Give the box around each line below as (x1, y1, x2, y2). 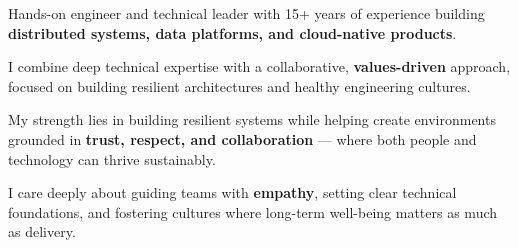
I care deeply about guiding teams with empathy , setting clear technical (8, 182, 457, 203)
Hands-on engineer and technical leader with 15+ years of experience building (8, 3, 485, 23)
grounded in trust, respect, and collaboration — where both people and (8, 128, 477, 149)
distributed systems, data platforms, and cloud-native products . (8, 22, 457, 43)
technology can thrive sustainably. (8, 148, 216, 169)
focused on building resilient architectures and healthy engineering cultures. (8, 75, 471, 96)
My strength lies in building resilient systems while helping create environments (8, 109, 496, 130)
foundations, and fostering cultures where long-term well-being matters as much (8, 201, 498, 222)
